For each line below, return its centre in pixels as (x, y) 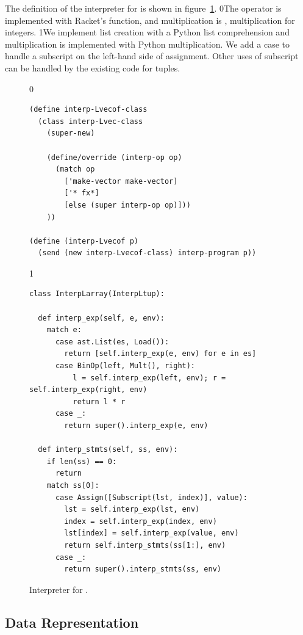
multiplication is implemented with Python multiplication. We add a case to (148, 44)
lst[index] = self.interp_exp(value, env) (151, 533)
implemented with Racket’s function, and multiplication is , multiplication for (150, 20)
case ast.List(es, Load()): (112, 342)
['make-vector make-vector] (121, 181)
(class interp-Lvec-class (91, 121)
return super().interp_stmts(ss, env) (143, 569)
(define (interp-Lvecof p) (84, 241)
